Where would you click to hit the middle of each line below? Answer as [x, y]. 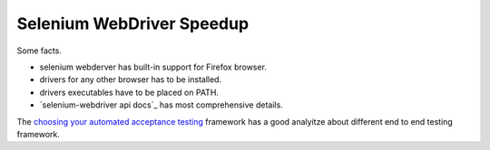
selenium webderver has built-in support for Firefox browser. [153, 67]
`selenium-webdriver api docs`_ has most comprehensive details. [161, 105]
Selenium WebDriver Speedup [133, 23]
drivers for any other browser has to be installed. [131, 80]
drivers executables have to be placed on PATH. [129, 92]
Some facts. [39, 51]
